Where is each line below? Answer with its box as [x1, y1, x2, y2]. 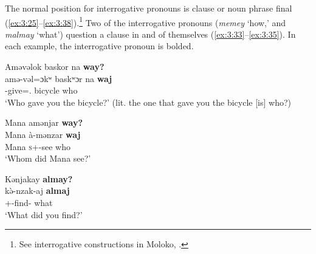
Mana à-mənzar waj [5, 128, 81, 140]
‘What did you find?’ [5, 208, 83, 221]
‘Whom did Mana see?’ [5, 152, 91, 165]
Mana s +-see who [5, 140, 70, 153]
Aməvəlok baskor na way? [5, 60, 105, 73]
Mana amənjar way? [5, 116, 83, 129]
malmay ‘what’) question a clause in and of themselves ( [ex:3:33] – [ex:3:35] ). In [5, 27, 296, 40]
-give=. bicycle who [5, 84, 78, 97]
